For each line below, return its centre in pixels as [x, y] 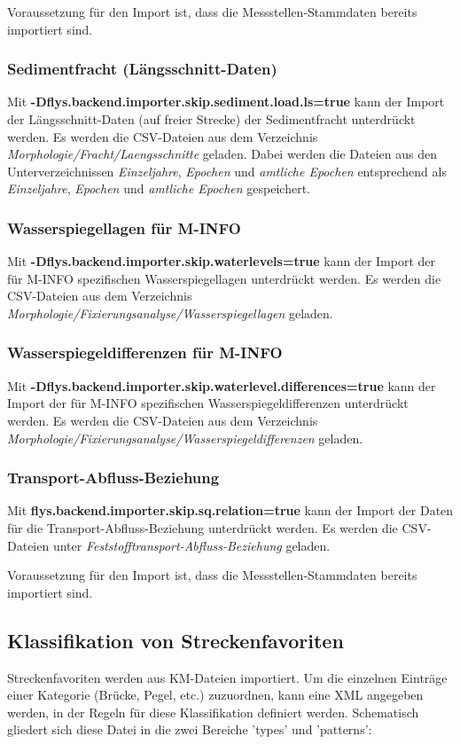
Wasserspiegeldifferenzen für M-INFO [145, 352]
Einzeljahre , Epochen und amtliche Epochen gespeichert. [159, 188]
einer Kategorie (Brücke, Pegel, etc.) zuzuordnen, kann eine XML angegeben [215, 695]
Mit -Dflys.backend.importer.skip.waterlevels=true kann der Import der [222, 261]
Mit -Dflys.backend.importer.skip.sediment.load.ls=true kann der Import [226, 102]
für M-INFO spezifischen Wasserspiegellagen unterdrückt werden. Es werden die [224, 278]
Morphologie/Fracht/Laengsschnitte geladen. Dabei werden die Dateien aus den [222, 154]
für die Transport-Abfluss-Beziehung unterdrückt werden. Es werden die [203, 527]
